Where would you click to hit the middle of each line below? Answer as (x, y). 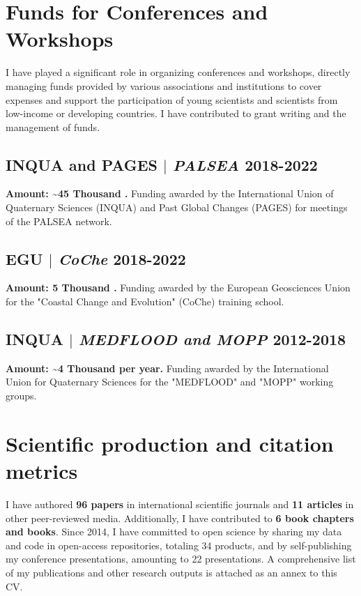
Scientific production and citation (170, 443)
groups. (21, 396)
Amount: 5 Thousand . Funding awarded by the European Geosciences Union (178, 288)
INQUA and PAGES (82, 164)
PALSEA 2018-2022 (245, 164)
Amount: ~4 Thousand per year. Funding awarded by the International (167, 368)
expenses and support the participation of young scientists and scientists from (172, 99)
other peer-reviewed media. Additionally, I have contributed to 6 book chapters (180, 518)
